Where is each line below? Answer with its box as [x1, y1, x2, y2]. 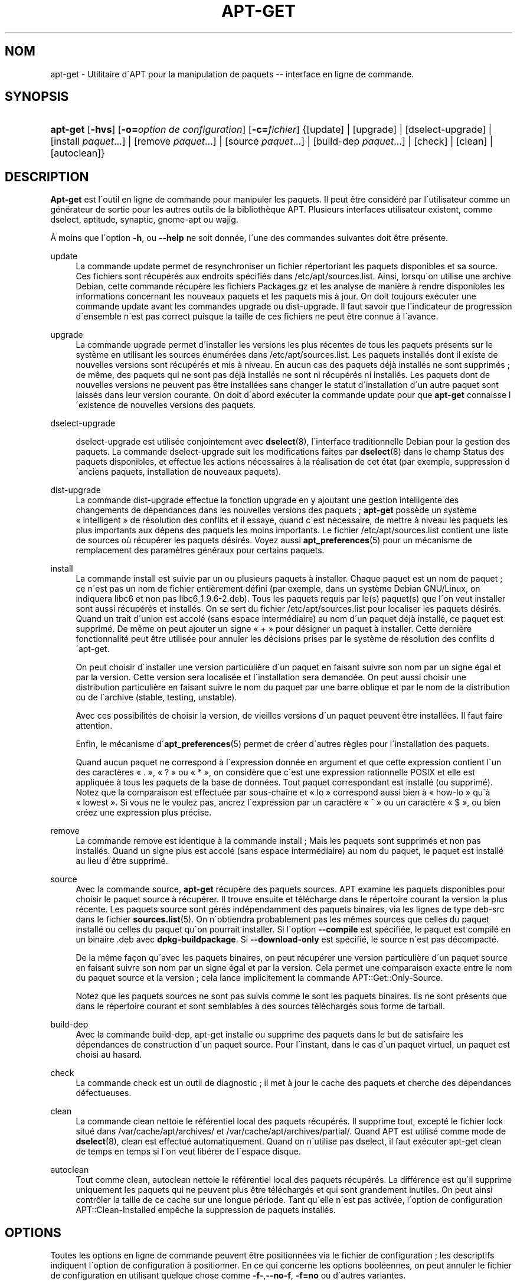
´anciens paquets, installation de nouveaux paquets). [76, 467, 282, 477]
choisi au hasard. [76, 1049, 142, 1060]
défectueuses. [76, 1088, 132, 1098]
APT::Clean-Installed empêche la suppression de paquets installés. [76, 1205, 336, 1215]
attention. [76, 720, 113, 731]
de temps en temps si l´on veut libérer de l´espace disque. [76, 1146, 301, 1157]
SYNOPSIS [5, 89, 69, 105]
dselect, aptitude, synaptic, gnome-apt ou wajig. [50, 214, 238, 225]
